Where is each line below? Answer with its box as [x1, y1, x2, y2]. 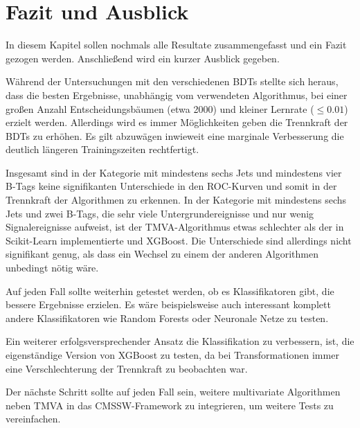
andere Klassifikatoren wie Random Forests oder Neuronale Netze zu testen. [6, 310, 329, 325]
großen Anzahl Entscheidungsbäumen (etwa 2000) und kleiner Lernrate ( [6, 101, 314, 116]
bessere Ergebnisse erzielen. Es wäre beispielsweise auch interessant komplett [6, 297, 331, 312]
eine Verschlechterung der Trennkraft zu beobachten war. [6, 361, 248, 375]
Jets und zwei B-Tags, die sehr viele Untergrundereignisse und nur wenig [6, 206, 314, 220]
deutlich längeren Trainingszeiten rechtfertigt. [6, 142, 199, 157]
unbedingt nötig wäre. [6, 260, 99, 275]
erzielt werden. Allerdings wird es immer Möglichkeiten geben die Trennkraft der [6, 115, 348, 130]
